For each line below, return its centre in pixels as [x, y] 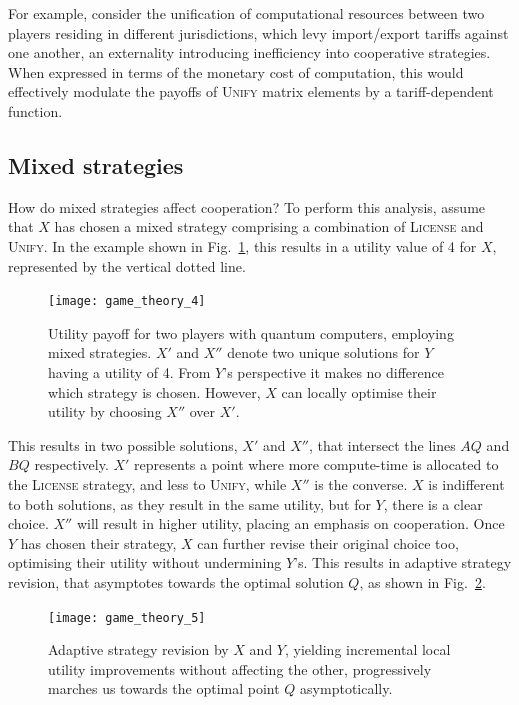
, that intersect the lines [382, 444]
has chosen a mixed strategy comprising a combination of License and [269, 226]
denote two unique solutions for [323, 352]
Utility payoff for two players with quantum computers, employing [251, 332]
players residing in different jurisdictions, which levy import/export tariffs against [258, 32]
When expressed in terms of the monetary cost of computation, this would [236, 71]
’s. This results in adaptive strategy [403, 562]
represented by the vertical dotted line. [127, 265]
